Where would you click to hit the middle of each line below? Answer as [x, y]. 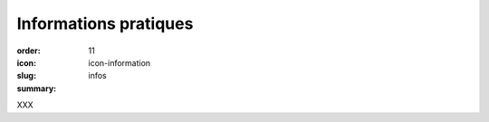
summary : [37, 88]
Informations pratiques [105, 23]
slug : [26, 76]
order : [29, 51]
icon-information [120, 62]
